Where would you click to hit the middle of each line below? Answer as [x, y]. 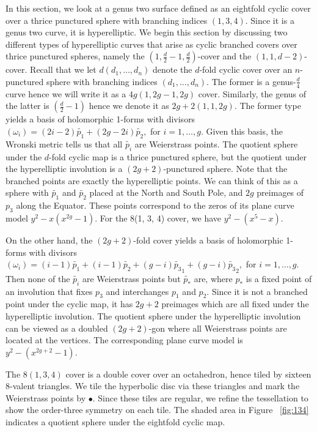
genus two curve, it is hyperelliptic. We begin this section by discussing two [147, 32]
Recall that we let [63, 69]
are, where [213, 278]
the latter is [27, 106]
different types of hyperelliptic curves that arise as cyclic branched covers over [151, 44]
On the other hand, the [49, 240]
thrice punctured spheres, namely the [75, 56]
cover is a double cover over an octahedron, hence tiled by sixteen [188, 374]
